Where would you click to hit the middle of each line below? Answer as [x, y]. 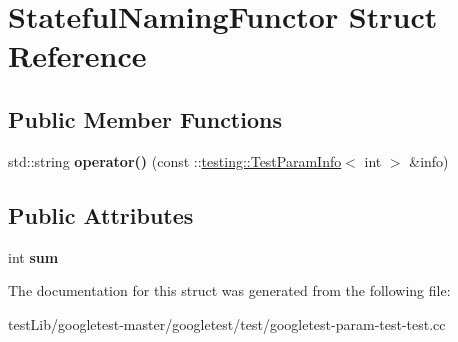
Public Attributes [101, 214]
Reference [77, 55]
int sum [33, 256]
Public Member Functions [145, 118]
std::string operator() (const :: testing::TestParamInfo [175, 160]
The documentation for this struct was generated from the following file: [229, 290]
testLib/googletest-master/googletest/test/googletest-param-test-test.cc [227, 323]
